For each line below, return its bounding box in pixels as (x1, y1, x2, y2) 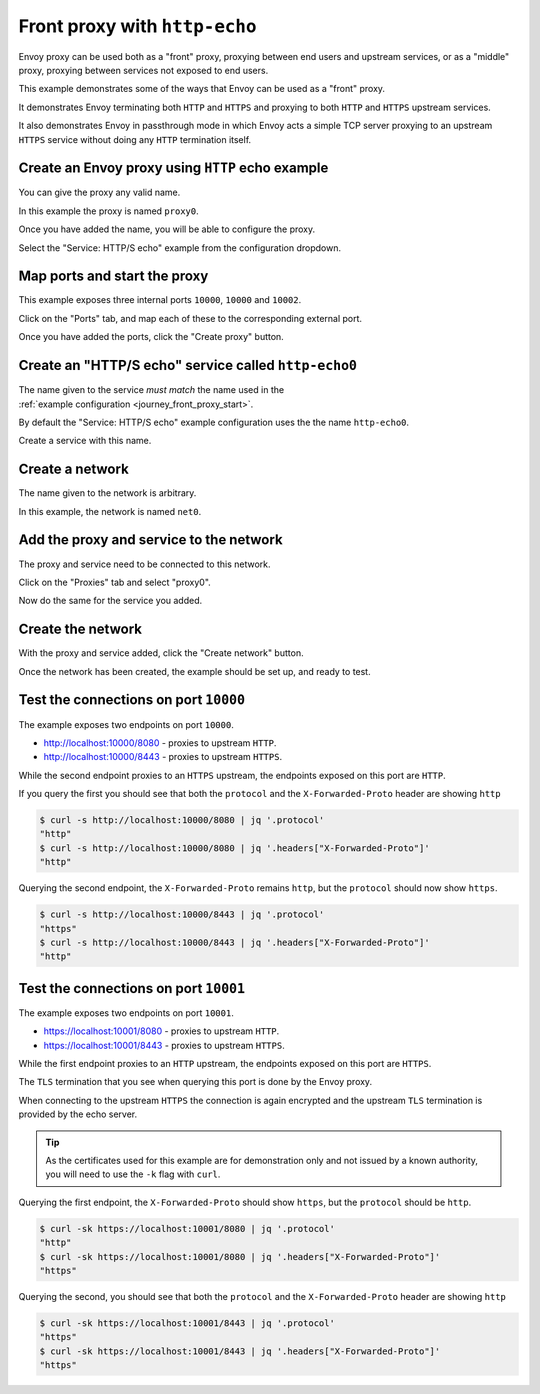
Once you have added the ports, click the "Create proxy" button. (18, 331, 284, 343)
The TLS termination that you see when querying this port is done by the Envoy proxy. (18, 1076, 373, 1088)
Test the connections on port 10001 (18, 980, 245, 997)
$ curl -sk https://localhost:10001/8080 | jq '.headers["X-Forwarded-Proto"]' (39, 1251, 441, 1262)
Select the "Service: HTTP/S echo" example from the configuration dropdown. (18, 241, 342, 254)
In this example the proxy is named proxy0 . (18, 205, 199, 217)
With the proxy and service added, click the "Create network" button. (18, 647, 304, 659)
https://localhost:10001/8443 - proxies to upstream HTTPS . (43, 1039, 285, 1051)
